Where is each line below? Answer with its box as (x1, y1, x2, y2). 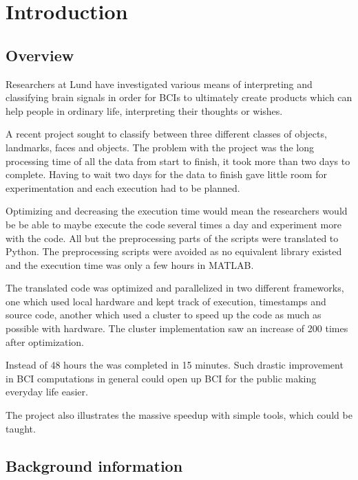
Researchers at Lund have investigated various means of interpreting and (6, 76, 313, 91)
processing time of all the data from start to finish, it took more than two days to (6, 153, 350, 168)
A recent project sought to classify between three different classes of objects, (6, 127, 327, 141)
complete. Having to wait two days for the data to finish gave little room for (6, 167, 327, 182)
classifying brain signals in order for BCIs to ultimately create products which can (6, 90, 352, 105)
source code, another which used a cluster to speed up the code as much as (6, 307, 322, 322)
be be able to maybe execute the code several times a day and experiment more (6, 217, 341, 231)
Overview (6, 44, 74, 65)
